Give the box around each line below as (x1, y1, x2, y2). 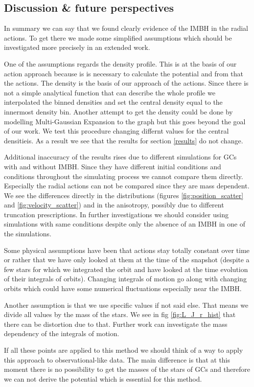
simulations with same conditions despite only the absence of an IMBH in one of (4, 219, 245, 229)
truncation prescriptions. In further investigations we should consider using (4, 209, 229, 219)
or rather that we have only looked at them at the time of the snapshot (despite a (4, 254, 250, 265)
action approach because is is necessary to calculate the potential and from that (4, 68, 243, 78)
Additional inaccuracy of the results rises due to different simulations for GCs (4, 152, 237, 162)
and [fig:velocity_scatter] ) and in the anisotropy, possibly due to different (4, 200, 224, 210)
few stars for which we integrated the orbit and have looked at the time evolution (4, 264, 248, 274)
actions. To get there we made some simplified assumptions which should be (4, 32, 232, 43)
